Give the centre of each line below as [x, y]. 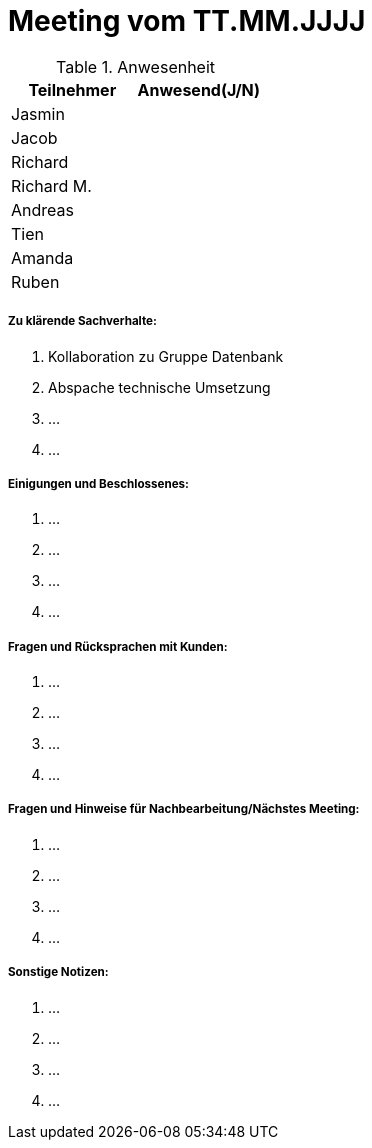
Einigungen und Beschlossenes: [98, 483]
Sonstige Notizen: [58, 972]
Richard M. [51, 185]
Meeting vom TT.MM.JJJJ [187, 21]
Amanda [42, 257]
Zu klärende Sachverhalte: [82, 321]
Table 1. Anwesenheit [136, 66]
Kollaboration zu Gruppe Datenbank [166, 356]
